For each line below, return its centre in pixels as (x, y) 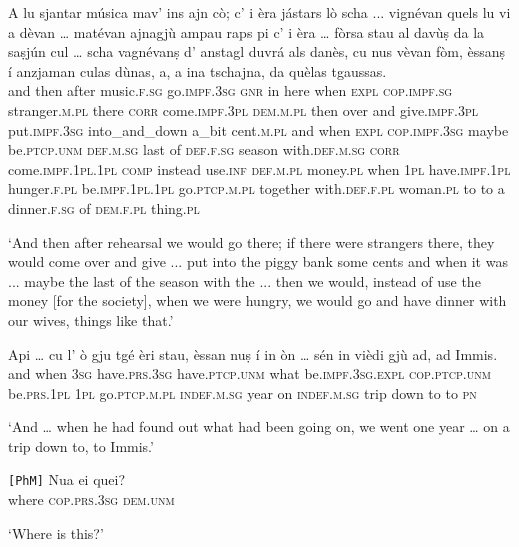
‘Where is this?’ (56, 532)
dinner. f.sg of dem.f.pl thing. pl (104, 207)
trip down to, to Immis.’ (81, 445)
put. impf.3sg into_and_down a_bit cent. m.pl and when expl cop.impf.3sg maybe (258, 129)
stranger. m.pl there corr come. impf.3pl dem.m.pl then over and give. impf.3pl (243, 109)
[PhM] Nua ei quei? (67, 479)
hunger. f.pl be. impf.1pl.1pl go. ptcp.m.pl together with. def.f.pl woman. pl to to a (256, 188)
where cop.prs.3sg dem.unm (91, 499)
